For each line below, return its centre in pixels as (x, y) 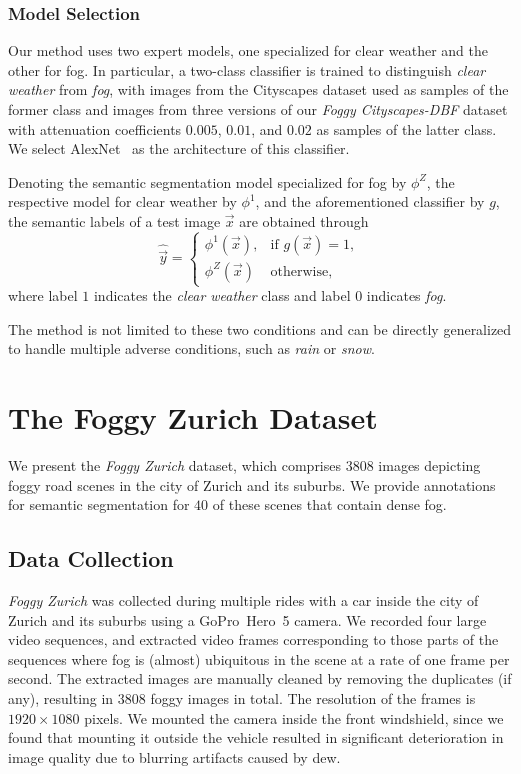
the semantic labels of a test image (114, 220)
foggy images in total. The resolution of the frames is (313, 697)
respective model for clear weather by (122, 201)
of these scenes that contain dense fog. (329, 504)
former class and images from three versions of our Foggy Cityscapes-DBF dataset (258, 109)
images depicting (429, 465)
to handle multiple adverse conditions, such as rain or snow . (191, 348)
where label (43, 295)
